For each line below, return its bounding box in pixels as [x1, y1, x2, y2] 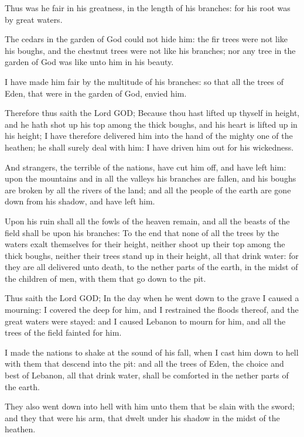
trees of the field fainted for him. [5, 326, 122, 339]
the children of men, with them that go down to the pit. [5, 272, 206, 284]
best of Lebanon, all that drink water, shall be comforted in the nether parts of [5, 369, 289, 381]
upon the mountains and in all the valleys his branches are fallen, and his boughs [5, 172, 296, 185]
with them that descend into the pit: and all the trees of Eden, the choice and [5, 357, 284, 370]
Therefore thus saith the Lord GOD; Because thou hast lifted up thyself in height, [5, 107, 300, 119]
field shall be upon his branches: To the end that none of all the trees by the [5, 226, 279, 238]
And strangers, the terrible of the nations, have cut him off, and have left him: [5, 161, 286, 173]
